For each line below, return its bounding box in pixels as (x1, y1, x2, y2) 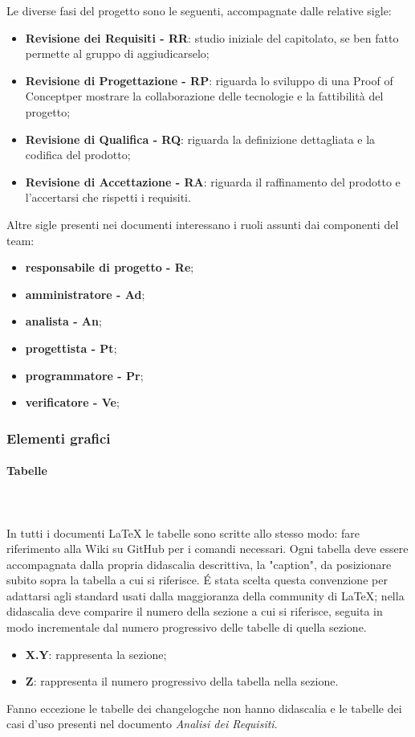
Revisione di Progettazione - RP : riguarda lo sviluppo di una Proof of (25, 72, 393, 88)
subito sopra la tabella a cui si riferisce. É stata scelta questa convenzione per (6, 571, 388, 588)
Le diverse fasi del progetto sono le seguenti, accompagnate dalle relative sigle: (6, 2, 392, 18)
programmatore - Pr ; (25, 366, 144, 383)
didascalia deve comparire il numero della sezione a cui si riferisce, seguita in (6, 603, 383, 620)
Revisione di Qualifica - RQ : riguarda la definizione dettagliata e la (25, 130, 376, 147)
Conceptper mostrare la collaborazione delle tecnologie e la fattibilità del (25, 88, 384, 104)
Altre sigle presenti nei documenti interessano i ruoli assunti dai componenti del (6, 215, 399, 232)
